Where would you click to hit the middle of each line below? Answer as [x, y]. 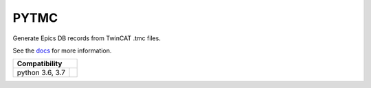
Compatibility [40, 63]
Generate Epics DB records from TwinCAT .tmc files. [87, 38]
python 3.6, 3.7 [41, 73]
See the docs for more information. [62, 50]
